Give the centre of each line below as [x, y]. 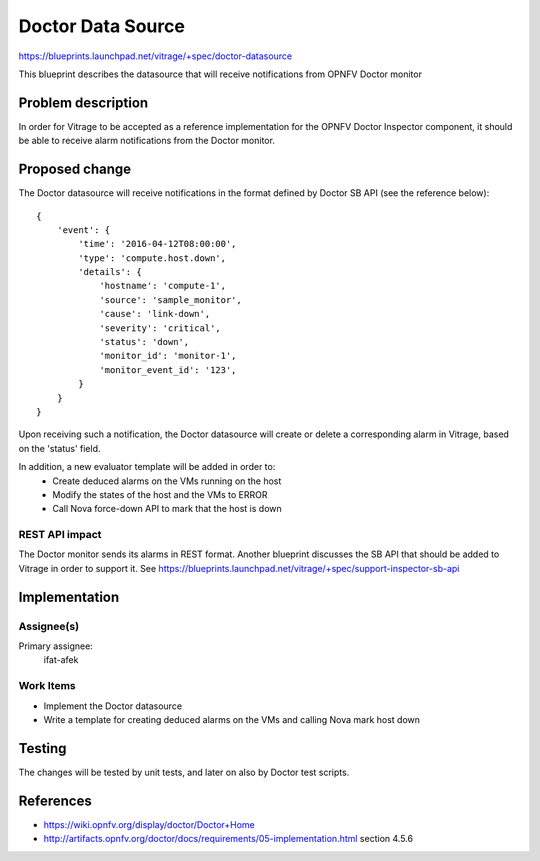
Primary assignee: [56, 646]
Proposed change [75, 169]
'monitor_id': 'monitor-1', [168, 356]
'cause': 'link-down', [155, 314]
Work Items [47, 686]
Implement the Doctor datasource [113, 706]
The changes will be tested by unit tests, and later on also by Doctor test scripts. [184, 772]
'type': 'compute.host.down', [152, 258]
